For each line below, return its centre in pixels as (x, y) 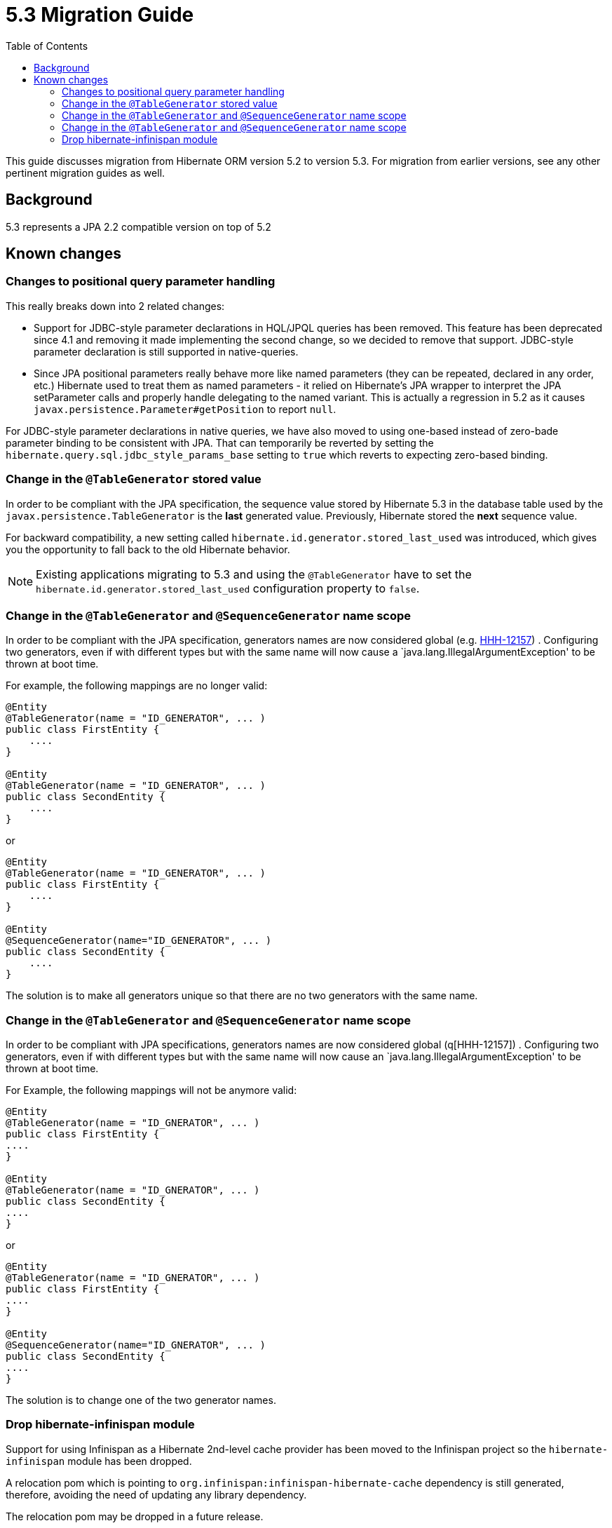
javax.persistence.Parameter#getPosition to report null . (185, 409)
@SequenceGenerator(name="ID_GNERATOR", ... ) (136, 1345)
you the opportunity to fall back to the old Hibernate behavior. (148, 549)
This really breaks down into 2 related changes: (115, 306)
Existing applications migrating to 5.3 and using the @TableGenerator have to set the (254, 574)
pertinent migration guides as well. (86, 173)
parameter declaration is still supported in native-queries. (166, 351)
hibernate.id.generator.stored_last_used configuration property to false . (228, 588)
